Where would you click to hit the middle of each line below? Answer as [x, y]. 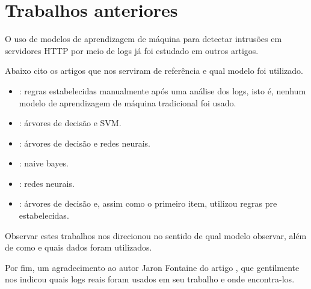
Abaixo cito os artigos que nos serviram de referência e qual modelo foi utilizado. [154, 71]
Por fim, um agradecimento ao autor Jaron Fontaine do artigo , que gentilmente [152, 267]
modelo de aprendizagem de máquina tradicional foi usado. [128, 102]
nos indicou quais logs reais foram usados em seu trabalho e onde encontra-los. [150, 279]
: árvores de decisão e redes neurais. [85, 143]
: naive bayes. [44, 163]
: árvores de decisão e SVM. [70, 123]
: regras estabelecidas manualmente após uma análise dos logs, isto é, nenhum [162, 90]
